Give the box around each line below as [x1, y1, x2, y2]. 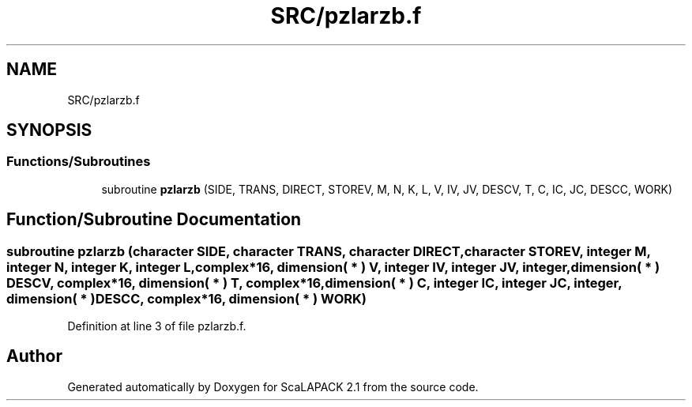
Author [6, 346, 62, 367]
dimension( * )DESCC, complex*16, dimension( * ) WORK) [6, 290, 367, 307]
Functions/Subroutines [6, 153, 151, 170]
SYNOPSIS [6, 120, 92, 141]
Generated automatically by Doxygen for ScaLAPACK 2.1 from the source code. [67, 379, 479, 394]
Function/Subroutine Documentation [6, 209, 302, 230]
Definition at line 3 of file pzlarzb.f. [67, 319, 246, 334]
